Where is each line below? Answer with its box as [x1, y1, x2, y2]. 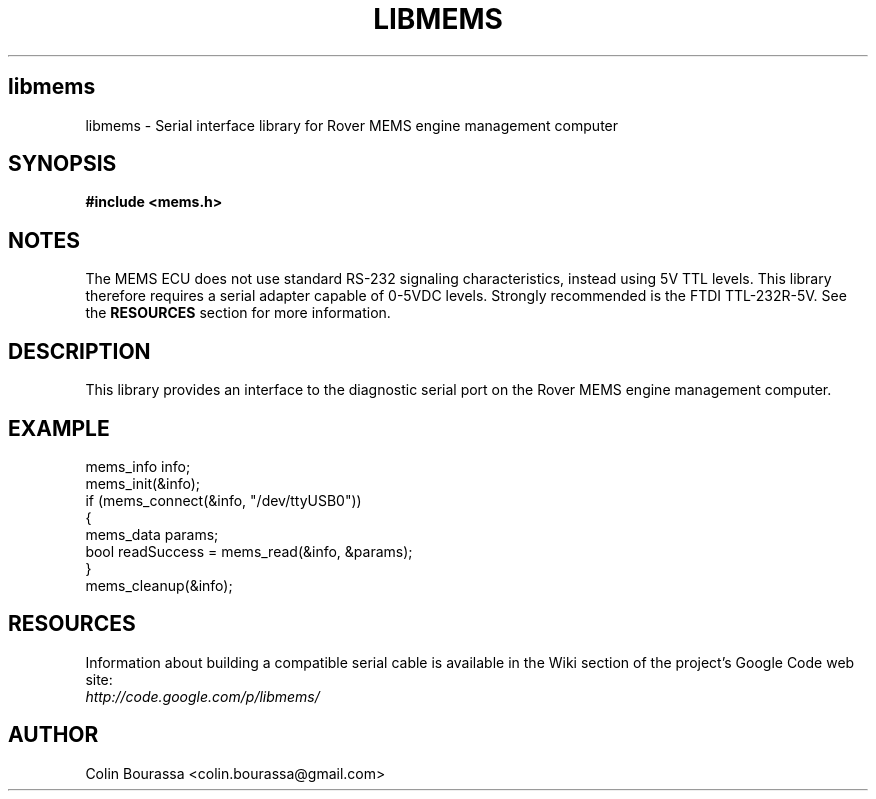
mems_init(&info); [85, 474, 201, 492]
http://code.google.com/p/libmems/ [85, 687, 320, 705]
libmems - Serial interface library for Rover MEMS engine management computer [85, 116, 619, 134]
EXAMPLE [8, 415, 110, 441]
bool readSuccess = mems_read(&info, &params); [85, 542, 413, 560]
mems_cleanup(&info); [85, 576, 233, 594]
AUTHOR [8, 722, 99, 748]
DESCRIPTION [8, 338, 151, 364]
